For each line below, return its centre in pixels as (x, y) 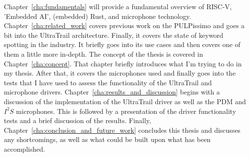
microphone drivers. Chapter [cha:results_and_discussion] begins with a (112, 92)
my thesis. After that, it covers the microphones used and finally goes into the (120, 73)
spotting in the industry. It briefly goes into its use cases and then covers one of (122, 44)
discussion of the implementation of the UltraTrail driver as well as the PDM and (125, 101)
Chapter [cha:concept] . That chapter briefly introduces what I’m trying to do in (123, 63)
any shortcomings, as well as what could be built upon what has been (107, 139)
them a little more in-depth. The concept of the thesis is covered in (103, 54)
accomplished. (24, 149)
